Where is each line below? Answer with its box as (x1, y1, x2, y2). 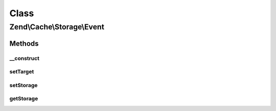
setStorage (9, 82, 38, 89)
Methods (9, 39, 39, 48)
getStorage (9, 95, 38, 102)
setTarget (9, 68, 34, 76)
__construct (9, 55, 40, 62)
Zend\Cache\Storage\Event (9, 22, 105, 31)
